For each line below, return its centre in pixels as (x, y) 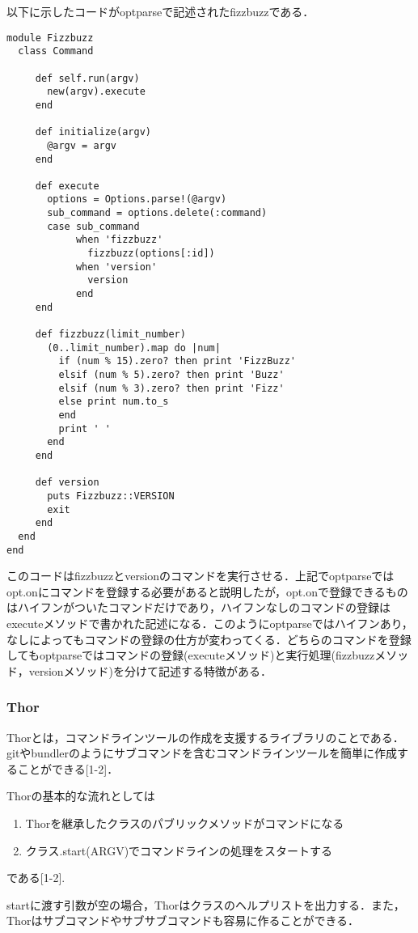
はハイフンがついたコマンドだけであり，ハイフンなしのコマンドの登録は (198, 607)
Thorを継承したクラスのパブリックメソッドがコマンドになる (185, 823)
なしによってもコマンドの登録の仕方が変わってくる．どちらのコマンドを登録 (209, 639)
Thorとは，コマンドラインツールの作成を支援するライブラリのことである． (205, 737)
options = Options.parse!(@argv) (137, 199)
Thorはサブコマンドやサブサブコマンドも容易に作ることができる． (183, 920)
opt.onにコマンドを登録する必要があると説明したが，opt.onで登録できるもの (207, 591)
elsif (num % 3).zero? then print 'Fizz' (171, 388)
